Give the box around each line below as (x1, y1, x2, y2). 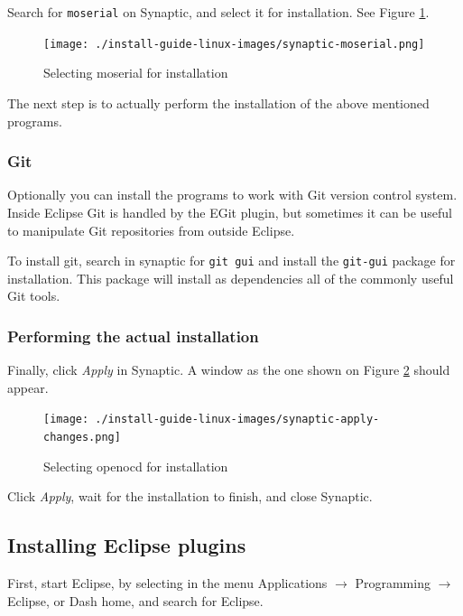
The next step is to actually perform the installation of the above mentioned (7, 93, 430, 112)
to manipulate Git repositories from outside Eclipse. (7, 220, 295, 239)
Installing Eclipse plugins (7, 531, 246, 559)
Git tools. (7, 286, 60, 305)
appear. (7, 378, 49, 397)
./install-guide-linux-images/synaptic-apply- (95, 413, 380, 426)
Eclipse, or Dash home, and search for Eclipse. (7, 591, 264, 610)
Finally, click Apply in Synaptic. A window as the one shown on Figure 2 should (7, 360, 450, 379)
